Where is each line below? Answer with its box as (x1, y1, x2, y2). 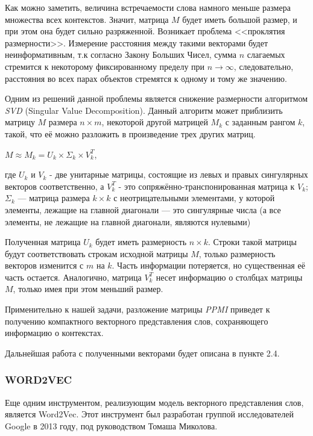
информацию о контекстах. (5, 326, 104, 339)
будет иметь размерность (95, 235, 187, 248)
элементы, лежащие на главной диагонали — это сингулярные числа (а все (5, 203, 281, 216)
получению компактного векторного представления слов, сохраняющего (5, 314, 268, 327)
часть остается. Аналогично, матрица (5, 270, 142, 283)
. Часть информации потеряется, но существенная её (112, 259, 305, 272)
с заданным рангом (225, 116, 296, 128)
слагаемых (247, 48, 285, 61)
